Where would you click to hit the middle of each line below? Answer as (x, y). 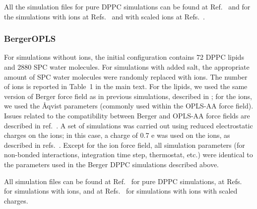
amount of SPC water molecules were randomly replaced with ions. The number (126, 76)
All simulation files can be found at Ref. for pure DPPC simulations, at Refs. (123, 181)
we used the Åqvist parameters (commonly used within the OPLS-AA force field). (129, 106)
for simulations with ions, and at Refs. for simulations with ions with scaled (121, 191)
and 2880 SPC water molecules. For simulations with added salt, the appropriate (127, 67)
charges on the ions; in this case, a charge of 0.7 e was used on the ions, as (117, 135)
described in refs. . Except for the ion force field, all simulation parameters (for (125, 145)
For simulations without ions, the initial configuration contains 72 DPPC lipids (124, 57)
